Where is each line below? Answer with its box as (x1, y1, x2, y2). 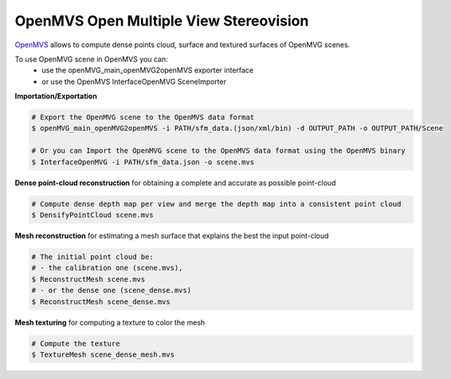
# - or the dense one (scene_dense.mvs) (31, 286, 191, 295)
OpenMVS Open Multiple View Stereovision (14, 12, 309, 30)
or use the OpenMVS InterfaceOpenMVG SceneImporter (41, 77, 227, 86)
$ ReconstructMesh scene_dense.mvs (31, 297, 171, 306)
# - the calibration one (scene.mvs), (31, 263, 183, 273)
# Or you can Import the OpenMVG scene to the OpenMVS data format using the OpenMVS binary (31, 146, 406, 156)
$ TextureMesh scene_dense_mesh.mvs (31, 349, 175, 359)
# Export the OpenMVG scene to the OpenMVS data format (31, 113, 255, 122)
